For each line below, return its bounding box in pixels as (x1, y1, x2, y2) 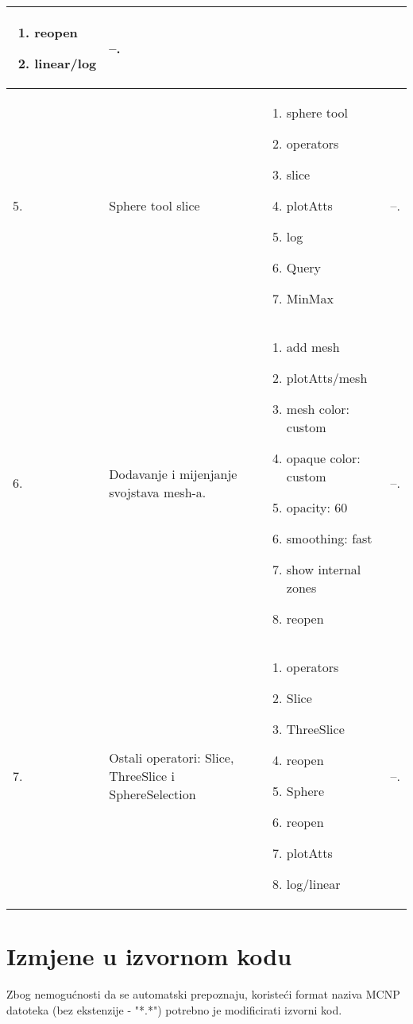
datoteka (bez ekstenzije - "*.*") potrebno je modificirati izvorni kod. (6, 1001, 342, 1018)
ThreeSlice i (109, 766, 176, 785)
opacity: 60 (286, 498, 348, 516)
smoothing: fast (286, 529, 372, 547)
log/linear (286, 875, 341, 893)
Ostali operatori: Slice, (109, 748, 234, 767)
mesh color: (286, 400, 350, 418)
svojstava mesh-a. (109, 482, 206, 501)
